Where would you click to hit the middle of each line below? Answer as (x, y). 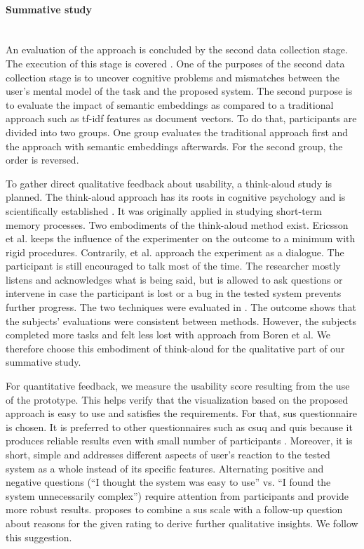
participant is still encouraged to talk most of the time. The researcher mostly (173, 266)
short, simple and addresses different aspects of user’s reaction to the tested (168, 455)
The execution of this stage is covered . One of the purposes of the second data (175, 63)
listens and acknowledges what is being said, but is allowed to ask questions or (174, 279)
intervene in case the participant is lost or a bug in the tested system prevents (174, 293)
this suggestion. (39, 537)
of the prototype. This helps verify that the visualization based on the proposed (177, 399)
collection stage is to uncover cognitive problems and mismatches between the (173, 77)
